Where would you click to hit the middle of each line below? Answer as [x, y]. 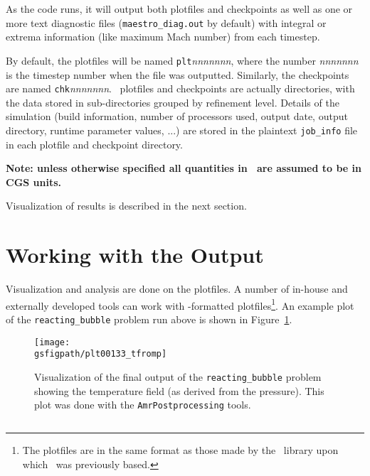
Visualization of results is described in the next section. [126, 206]
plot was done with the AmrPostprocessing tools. [143, 405]
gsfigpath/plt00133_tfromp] [101, 354]
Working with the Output [135, 255]
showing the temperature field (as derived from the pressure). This [179, 390]
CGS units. [34, 182]
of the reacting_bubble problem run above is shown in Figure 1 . [149, 319]
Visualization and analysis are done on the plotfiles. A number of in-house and [177, 289]
